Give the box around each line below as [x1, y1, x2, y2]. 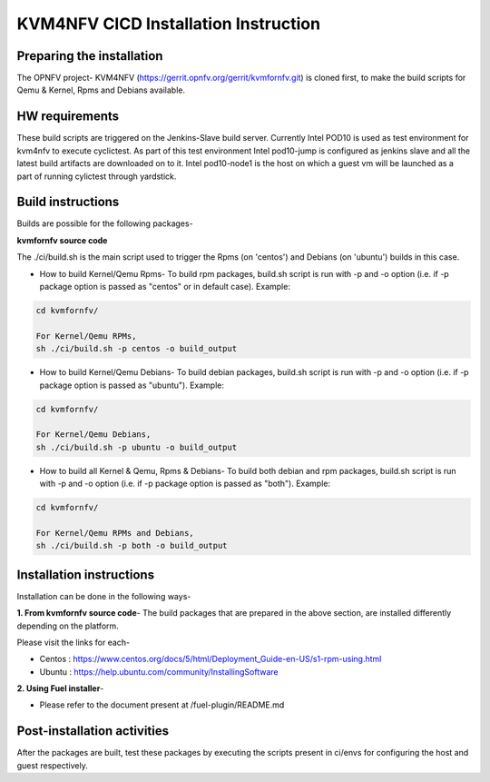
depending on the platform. [16, 620, 120, 631]
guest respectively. [16, 759, 88, 771]
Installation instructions [16, 567, 154, 582]
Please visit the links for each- [16, 637, 131, 648]
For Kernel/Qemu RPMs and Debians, [35, 528, 194, 538]
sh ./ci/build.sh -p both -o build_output [35, 540, 228, 551]
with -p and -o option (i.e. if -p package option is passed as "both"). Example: [39, 478, 331, 490]
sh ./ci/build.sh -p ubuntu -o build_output [35, 441, 238, 452]
